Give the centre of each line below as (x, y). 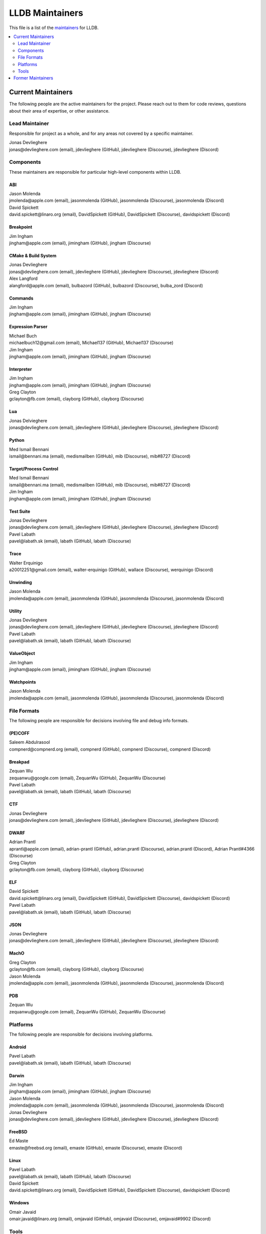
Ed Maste (19, 1141)
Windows (19, 1203)
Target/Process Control (34, 469)
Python (17, 440)
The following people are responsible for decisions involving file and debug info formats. (99, 720)
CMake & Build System (33, 255)
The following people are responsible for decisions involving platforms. (81, 1034)
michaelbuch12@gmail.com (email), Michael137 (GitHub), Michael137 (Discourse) (91, 343)
